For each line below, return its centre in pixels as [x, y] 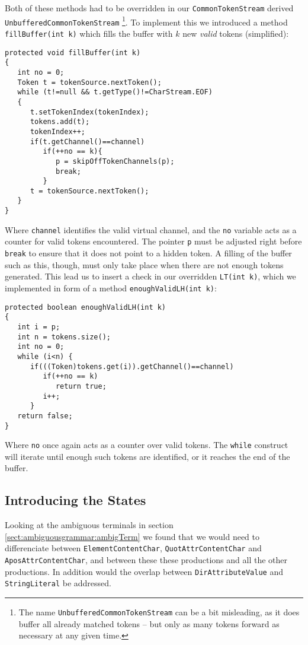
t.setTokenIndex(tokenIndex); [89, 112]
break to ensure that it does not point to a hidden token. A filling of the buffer [148, 253]
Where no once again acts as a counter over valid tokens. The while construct [147, 445]
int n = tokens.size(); [64, 337]
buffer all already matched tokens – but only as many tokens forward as [149, 623]
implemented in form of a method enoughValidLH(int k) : [111, 288]
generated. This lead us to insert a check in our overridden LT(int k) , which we [150, 276]
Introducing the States [76, 500]
